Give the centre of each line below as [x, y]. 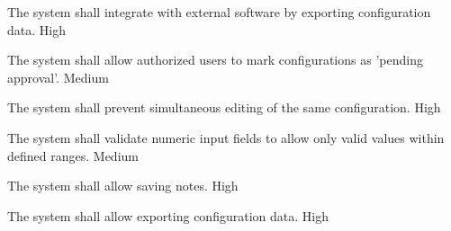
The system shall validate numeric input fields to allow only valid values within [226, 137]
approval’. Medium [58, 77]
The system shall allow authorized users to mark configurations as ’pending [215, 60]
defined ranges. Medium [73, 155]
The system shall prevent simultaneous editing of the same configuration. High [224, 107]
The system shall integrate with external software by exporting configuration [219, 12]
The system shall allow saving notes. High [123, 186]
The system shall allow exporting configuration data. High [168, 215]
